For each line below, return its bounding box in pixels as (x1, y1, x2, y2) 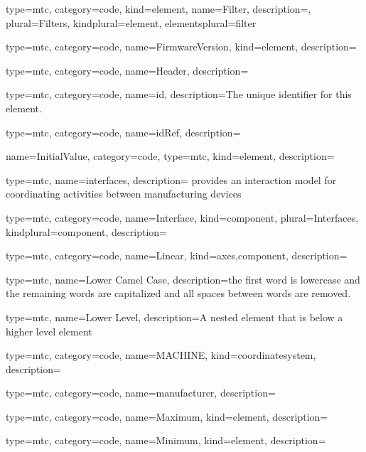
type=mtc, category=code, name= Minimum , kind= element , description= (6, 433, 326, 448)
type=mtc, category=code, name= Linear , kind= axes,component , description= (6, 248, 348, 263)
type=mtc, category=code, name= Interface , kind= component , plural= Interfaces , (6, 210, 359, 225)
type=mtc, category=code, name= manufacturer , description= (6, 385, 276, 400)
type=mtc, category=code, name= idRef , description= (6, 124, 241, 139)
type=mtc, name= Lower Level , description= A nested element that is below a (6, 309, 343, 324)
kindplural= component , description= (6, 224, 167, 239)
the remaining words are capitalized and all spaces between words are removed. (6, 286, 351, 301)
